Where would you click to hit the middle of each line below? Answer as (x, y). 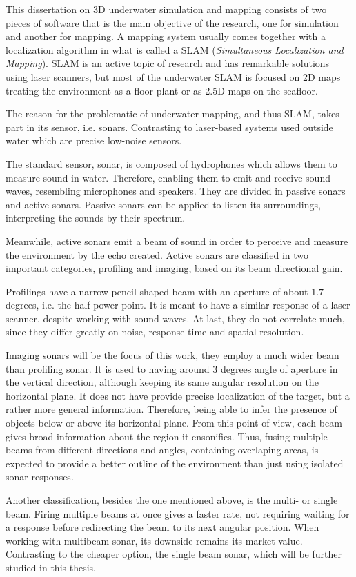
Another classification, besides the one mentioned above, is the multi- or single (172, 500)
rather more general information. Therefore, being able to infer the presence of (171, 409)
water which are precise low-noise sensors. (94, 140)
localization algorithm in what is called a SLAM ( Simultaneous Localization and (175, 49)
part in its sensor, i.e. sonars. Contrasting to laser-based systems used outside (169, 127)
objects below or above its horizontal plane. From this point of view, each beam (174, 423)
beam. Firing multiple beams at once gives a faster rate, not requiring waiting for (178, 513)
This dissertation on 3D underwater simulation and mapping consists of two (166, 9)
